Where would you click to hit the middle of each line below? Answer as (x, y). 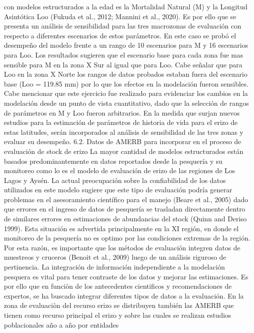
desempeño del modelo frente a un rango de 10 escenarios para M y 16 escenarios (126, 45)
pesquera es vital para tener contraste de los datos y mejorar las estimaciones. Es (126, 276)
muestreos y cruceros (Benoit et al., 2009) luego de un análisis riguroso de (115, 257)
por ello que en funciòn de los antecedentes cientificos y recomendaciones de (118, 286)
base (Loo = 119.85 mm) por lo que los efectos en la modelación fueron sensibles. (126, 83)
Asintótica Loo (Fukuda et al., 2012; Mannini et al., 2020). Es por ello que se (120, 16)
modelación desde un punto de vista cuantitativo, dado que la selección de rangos (127, 103)
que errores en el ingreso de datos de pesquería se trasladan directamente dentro (125, 209)
